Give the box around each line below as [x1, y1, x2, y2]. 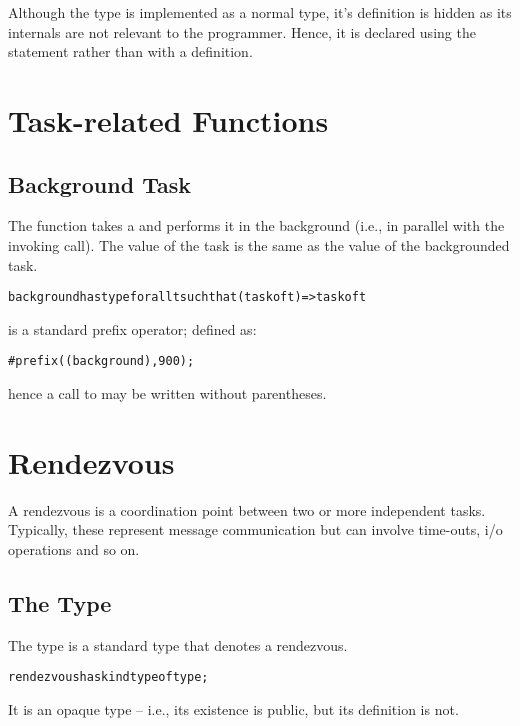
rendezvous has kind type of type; [8, 670, 209, 685]
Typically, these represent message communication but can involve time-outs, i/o [8, 519, 503, 540]
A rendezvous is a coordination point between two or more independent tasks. [8, 499, 486, 520]
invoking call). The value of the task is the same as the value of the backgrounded [8, 234, 510, 255]
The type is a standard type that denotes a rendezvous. [8, 634, 348, 655]
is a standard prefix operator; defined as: [8, 318, 257, 339]
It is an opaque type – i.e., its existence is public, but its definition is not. [8, 699, 459, 719]
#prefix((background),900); [8, 354, 195, 369]
